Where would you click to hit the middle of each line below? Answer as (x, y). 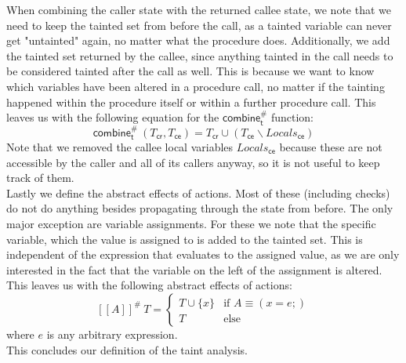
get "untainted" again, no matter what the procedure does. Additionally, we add (198, 40)
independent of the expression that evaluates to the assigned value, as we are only (203, 254)
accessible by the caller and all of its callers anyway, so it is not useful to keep (193, 162)
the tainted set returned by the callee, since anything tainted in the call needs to (200, 55)
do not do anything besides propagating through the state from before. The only (200, 208)
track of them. (40, 178)
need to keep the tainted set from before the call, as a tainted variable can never (199, 25)
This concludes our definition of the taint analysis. (127, 349)
